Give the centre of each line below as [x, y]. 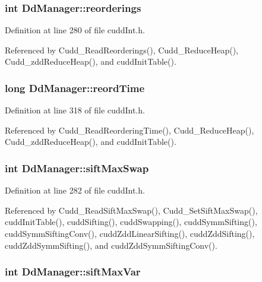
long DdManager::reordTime [75, 88]
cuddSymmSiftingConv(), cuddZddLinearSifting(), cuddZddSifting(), [130, 233]
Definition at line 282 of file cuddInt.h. [75, 190]
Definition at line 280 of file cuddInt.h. [75, 30]
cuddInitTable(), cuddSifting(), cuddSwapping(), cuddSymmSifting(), [131, 222]
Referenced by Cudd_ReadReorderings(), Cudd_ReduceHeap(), [121, 50]
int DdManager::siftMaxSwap [77, 168]
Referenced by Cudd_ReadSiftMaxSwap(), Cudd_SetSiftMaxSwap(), [131, 210]
